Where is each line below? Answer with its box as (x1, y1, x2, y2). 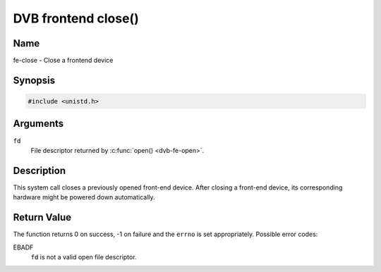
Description (13, 164, 66, 176)
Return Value (13, 211, 72, 223)
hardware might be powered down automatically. (13, 193, 155, 202)
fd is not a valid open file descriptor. (30, 252, 137, 261)
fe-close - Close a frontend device (13, 56, 114, 65)
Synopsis (13, 74, 56, 86)
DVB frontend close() (13, 11, 139, 26)
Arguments (13, 118, 64, 130)
